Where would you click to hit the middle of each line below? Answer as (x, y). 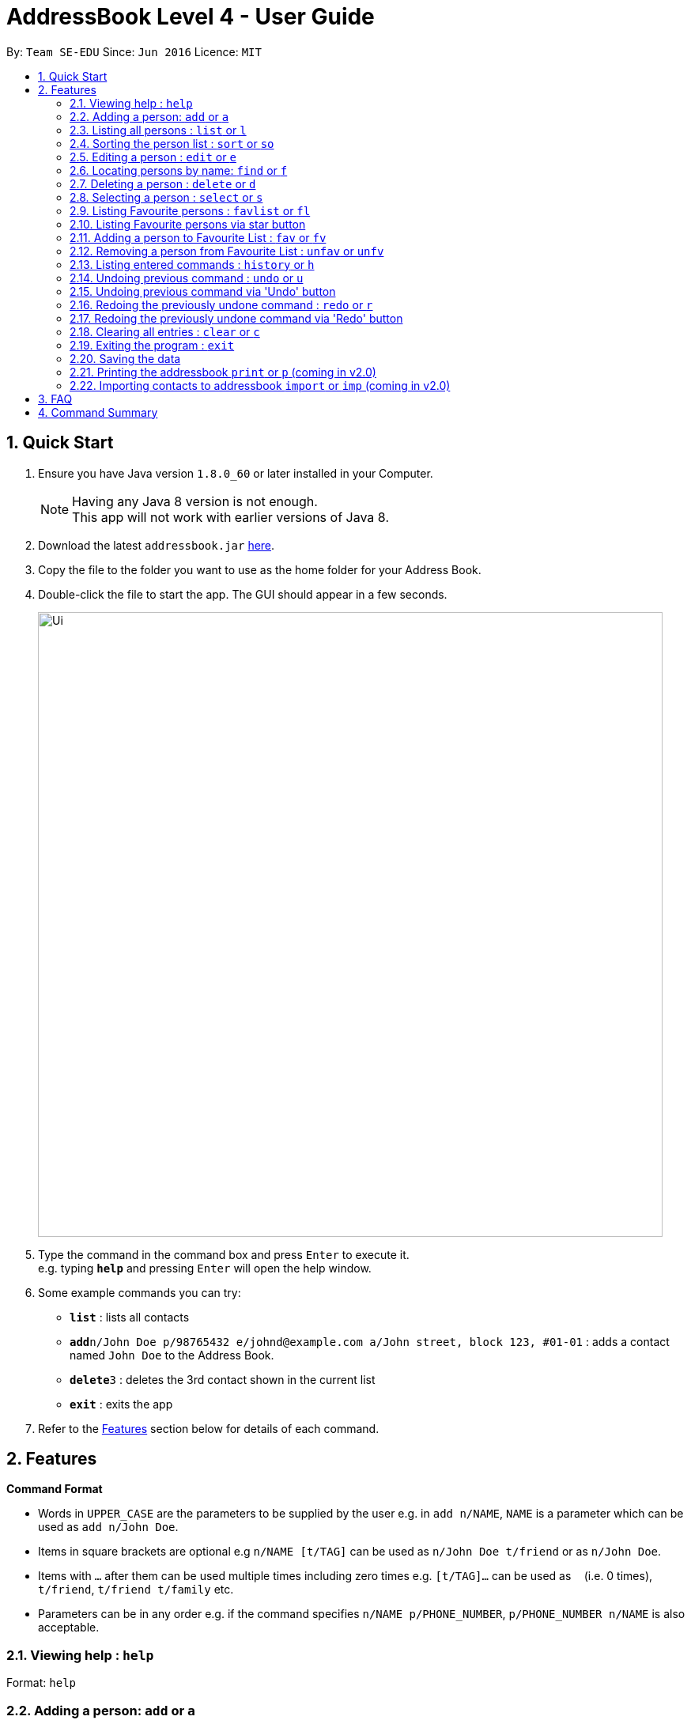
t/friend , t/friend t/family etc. (136, 1590)
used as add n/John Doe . (108, 1527)
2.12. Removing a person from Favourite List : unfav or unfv (227, 251)
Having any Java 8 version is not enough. (195, 501)
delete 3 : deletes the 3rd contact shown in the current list (223, 1379)
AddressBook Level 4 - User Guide (191, 17)
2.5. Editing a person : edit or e (153, 157)
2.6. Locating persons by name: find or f (179, 170)
